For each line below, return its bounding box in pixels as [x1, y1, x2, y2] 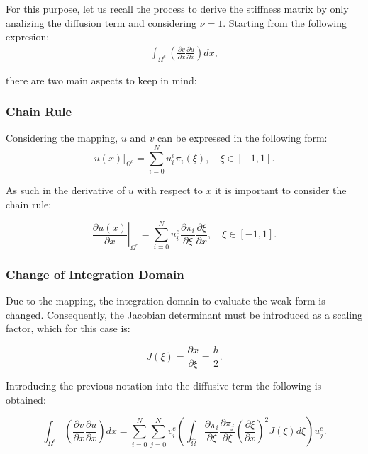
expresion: [6, 29, 50, 44]
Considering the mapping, [6, 130, 118, 145]
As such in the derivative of [6, 183, 126, 198]
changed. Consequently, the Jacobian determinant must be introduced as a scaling [6, 307, 363, 322]
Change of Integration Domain [6, 265, 184, 283]
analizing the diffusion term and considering [6, 15, 196, 30]
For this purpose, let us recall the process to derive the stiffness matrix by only [6, 1, 349, 16]
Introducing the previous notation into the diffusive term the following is [6, 378, 322, 392]
